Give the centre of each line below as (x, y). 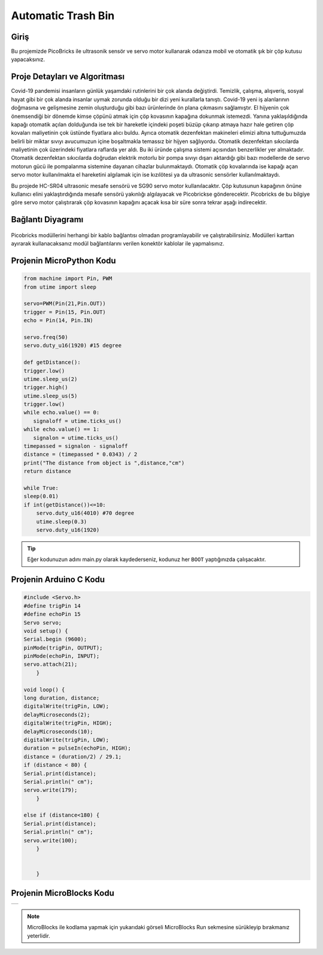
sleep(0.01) (41, 496)
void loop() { (44, 689)
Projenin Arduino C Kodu (58, 580)
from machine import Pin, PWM (68, 279)
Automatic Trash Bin (63, 16)
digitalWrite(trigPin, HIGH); (68, 723)
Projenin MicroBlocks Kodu (63, 893)
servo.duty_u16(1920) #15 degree (73, 345)
